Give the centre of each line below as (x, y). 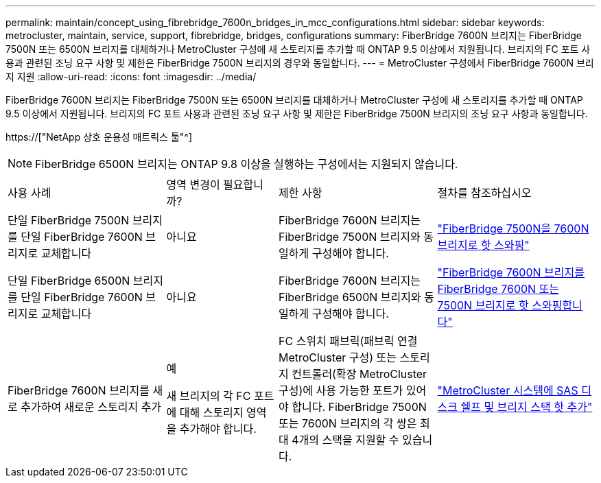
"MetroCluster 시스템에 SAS (508, 390)
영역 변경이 (193, 185)
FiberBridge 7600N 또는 (498, 289)
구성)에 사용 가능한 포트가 (341, 390)
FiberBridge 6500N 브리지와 (350, 297)
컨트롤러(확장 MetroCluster (360, 374)
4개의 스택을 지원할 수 (345, 440)
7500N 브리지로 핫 (483, 305)
